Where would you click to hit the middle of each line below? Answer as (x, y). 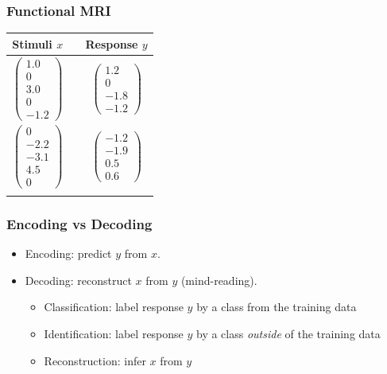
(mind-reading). (219, 280)
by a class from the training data (277, 307)
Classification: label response (114, 307)
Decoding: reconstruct (78, 280)
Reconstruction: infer (95, 360)
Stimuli (32, 43)
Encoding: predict (68, 253)
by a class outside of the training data (288, 333)
